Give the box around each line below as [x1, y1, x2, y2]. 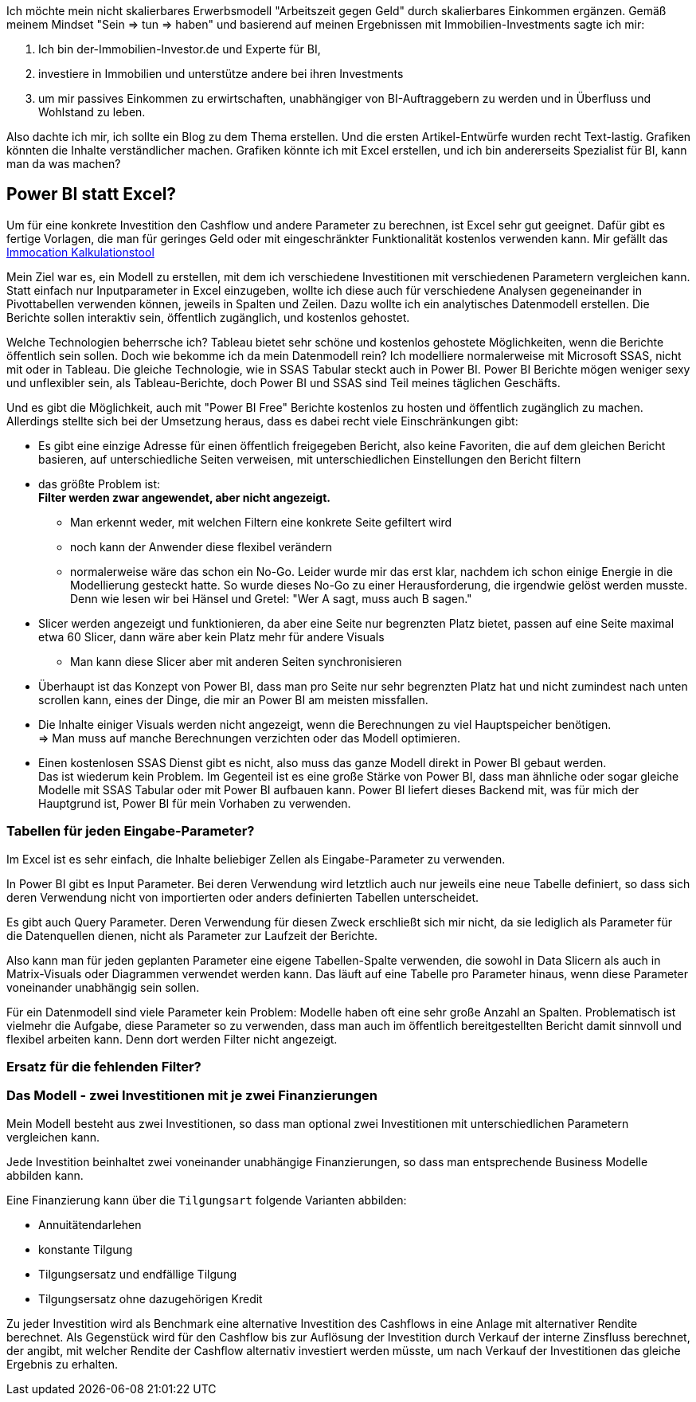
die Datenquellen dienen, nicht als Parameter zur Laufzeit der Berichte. [6, 928, 378, 942]
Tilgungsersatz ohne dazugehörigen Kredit [38, 1291, 263, 1306]
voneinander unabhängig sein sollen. [6, 980, 200, 994]
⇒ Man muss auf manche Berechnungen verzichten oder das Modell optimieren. [38, 730, 460, 745]
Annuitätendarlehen [38, 1217, 142, 1232]
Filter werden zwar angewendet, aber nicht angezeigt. [38, 490, 330, 504]
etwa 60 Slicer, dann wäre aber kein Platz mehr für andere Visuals [38, 629, 385, 644]
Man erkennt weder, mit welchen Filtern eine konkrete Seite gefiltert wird [70, 515, 452, 529]
